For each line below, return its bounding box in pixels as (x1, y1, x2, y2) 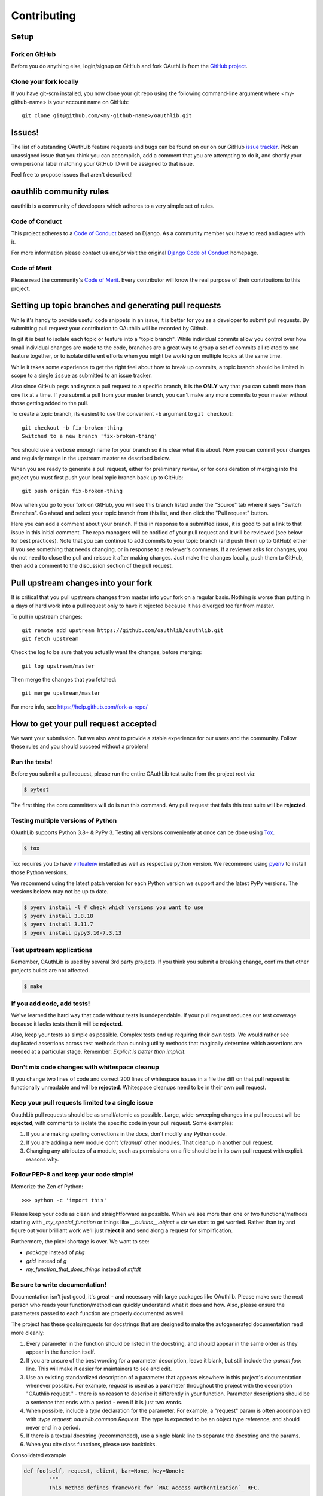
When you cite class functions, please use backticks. (26, 1440, 157, 1448)
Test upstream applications (11, 945, 93, 954)
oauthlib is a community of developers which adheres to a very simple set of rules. (11, 202, 215, 209)
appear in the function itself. (26, 1348, 96, 1355)
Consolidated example (11, 1452, 66, 1459)
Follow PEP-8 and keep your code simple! (11, 1170, 134, 1179)
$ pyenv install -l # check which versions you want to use (23, 904, 204, 911)
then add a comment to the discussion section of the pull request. (11, 562, 173, 570)
